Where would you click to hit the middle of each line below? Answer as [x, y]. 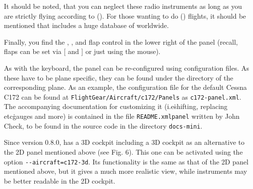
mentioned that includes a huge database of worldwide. [86, 25]
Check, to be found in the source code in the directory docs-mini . [103, 125]
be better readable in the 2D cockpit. [60, 180]
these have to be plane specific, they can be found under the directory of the [119, 77]
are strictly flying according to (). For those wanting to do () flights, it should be [125, 15]
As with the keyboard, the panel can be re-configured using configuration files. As [126, 67]
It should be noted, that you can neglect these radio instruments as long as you [123, 6]
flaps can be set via [33, 51]
